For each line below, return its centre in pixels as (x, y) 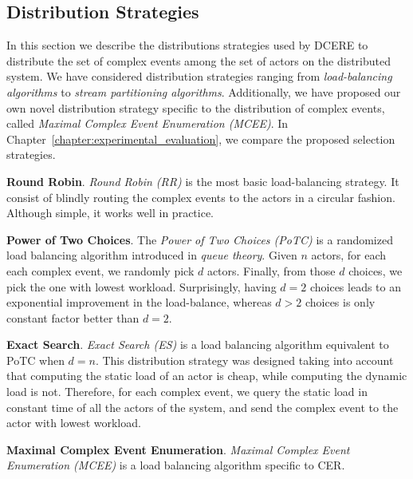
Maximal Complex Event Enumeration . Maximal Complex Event (178, 449)
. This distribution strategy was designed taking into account (244, 360)
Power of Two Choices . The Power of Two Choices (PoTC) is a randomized (200, 239)
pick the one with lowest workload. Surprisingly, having (142, 286)
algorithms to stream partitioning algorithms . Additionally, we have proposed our (204, 91)
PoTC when (35, 360)
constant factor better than (73, 317)
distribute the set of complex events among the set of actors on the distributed (199, 60)
